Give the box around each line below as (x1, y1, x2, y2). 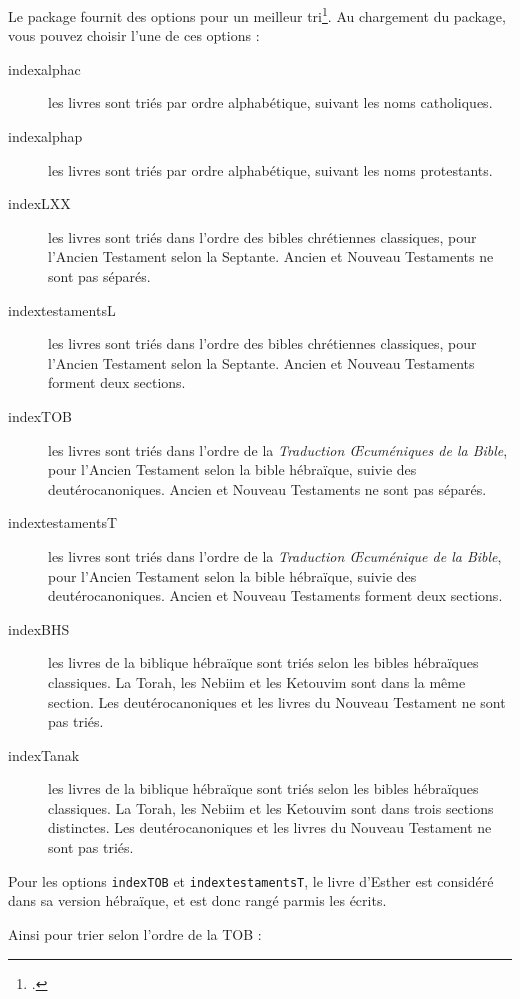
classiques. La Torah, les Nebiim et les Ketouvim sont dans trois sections (48, 797, 494, 818)
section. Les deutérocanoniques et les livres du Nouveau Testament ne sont (48, 691, 506, 712)
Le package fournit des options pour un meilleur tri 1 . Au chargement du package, (8, 3, 506, 26)
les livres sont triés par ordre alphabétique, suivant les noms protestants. (48, 159, 493, 180)
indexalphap (8, 126, 83, 147)
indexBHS (8, 618, 70, 639)
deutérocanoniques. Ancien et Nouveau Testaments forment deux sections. (48, 585, 503, 606)
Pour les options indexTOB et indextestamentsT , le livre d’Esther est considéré (8, 870, 494, 891)
